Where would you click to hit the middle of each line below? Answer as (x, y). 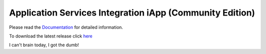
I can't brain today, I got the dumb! (44, 45)
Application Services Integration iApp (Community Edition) (132, 13)
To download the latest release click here (51, 36)
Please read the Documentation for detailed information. (66, 27)
